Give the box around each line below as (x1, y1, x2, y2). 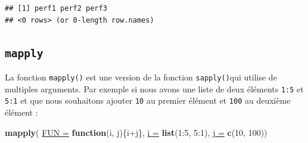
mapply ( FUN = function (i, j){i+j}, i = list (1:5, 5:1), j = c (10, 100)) (5, 126, 267, 138)
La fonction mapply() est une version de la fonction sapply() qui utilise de (5, 70, 277, 83)
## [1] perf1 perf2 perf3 (5, 4, 107, 13)
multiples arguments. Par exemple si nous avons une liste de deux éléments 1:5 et (5, 82, 304, 95)
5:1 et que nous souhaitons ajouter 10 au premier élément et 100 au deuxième (5, 94, 291, 107)
